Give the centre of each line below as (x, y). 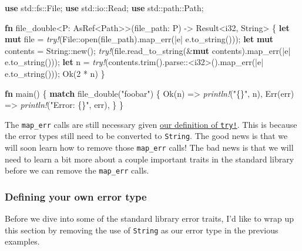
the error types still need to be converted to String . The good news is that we (146, 136)
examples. (22, 241)
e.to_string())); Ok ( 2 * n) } (55, 73)
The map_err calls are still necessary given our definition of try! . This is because (151, 124)
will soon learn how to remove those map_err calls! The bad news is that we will (149, 147)
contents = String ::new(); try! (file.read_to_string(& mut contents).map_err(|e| (148, 50)
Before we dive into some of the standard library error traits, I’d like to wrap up (149, 218)
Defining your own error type (76, 196)
